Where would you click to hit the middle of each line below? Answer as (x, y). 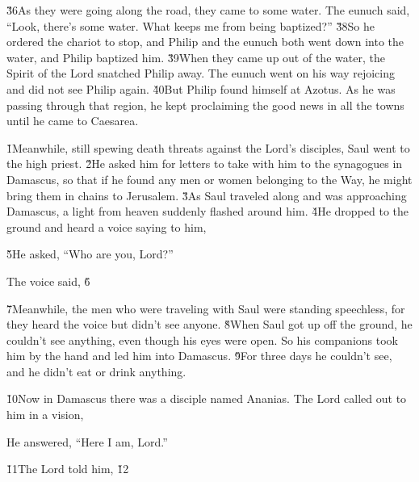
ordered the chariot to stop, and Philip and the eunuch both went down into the (205, 42)
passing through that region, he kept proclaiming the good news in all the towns (205, 105)
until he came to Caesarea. (73, 121)
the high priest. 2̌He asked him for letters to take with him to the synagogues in (205, 163)
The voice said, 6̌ (48, 281)
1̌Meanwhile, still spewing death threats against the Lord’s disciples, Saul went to (208, 147)
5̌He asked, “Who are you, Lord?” (90, 254)
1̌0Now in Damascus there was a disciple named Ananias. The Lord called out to (207, 398)
